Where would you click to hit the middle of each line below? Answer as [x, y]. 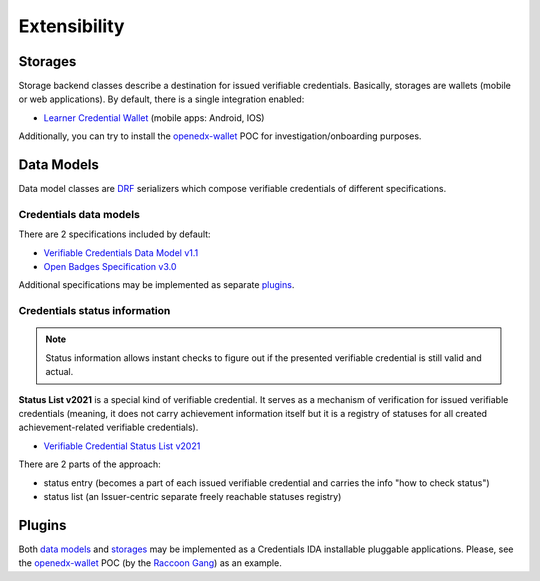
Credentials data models [79, 214]
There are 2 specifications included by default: [114, 234]
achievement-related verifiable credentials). [108, 427]
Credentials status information [94, 311]
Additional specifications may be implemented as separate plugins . [156, 285]
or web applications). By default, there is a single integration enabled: [161, 99]
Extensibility [71, 26]
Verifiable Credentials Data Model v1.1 [121, 252]
